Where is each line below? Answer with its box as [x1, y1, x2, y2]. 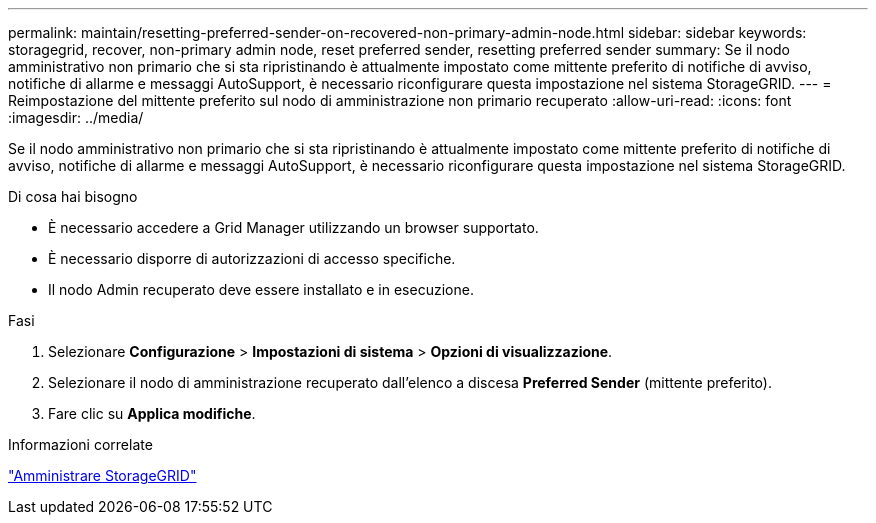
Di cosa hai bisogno [8, 188, 138, 205]
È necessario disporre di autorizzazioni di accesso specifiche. [48, 250, 456, 267]
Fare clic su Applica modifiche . [48, 405, 256, 422]
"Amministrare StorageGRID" [8, 467, 197, 484]
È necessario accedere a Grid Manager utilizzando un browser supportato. [48, 219, 539, 236]
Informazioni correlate [8, 436, 153, 453]
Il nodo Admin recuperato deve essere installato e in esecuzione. [48, 281, 474, 298]
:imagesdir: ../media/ [8, 109, 144, 126]
